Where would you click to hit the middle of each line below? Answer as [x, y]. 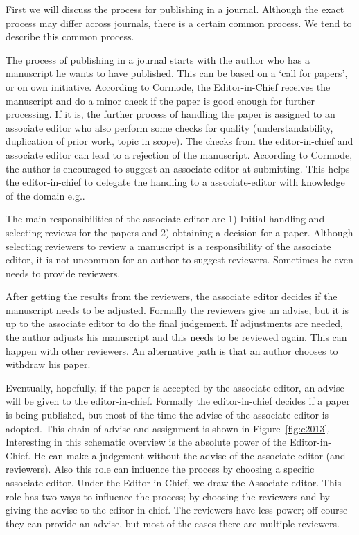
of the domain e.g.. [45, 195]
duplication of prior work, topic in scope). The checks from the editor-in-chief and [179, 141]
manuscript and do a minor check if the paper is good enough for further [160, 100]
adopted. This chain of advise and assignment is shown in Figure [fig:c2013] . [168, 428]
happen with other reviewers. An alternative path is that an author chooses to [172, 350]
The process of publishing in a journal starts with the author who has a [158, 59]
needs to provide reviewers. [63, 273]
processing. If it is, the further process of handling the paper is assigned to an [170, 114]
